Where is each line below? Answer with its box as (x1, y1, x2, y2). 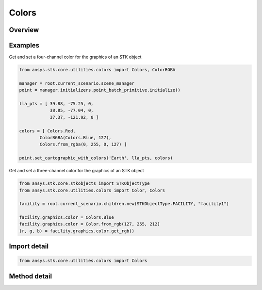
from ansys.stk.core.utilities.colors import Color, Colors (19, 187, 165, 193)
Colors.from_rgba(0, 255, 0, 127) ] (39, 142, 127, 147)
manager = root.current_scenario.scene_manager (19, 81, 134, 86)
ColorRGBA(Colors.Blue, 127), (39, 135, 112, 140)
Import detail (9, 242, 49, 251)
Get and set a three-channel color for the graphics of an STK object (9, 168, 144, 174)
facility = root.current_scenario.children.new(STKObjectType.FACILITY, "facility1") (19, 201, 229, 207)
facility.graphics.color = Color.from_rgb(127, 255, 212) (19, 221, 160, 227)
